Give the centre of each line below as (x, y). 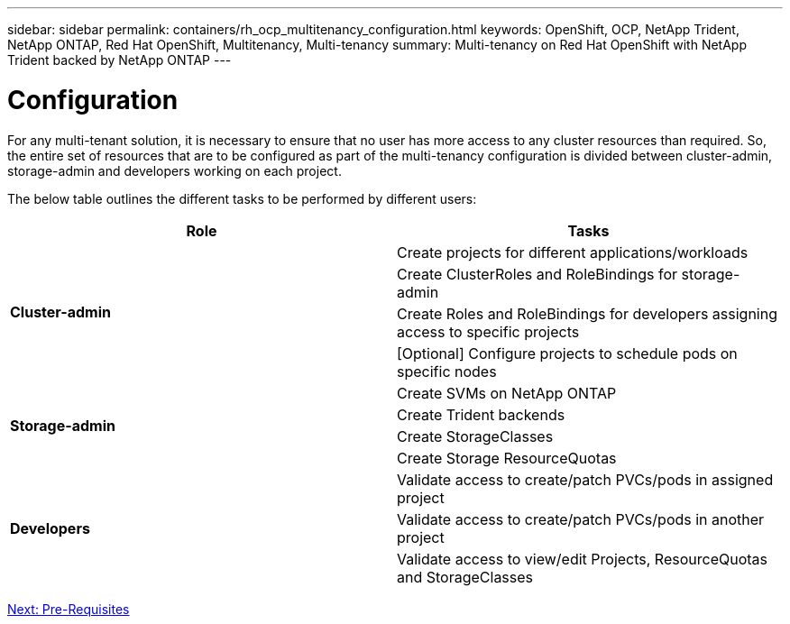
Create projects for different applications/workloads (573, 252)
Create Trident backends (481, 414)
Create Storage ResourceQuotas (507, 458)
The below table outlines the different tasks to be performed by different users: (242, 198)
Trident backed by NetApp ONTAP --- (119, 60)
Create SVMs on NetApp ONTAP (507, 393)
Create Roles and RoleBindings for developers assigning (588, 313)
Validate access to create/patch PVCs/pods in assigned (585, 479)
